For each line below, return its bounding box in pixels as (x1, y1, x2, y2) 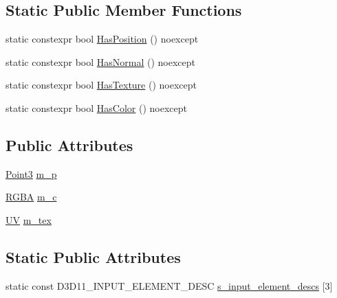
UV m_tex (6, 212, 52, 227)
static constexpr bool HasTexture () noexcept (6, 78, 197, 92)
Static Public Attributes (6, 246, 181, 267)
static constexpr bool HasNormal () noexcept (6, 54, 196, 69)
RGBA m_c (6, 190, 57, 204)
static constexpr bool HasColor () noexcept (6, 100, 187, 115)
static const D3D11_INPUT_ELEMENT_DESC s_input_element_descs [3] (6, 278, 333, 293)
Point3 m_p (6, 166, 57, 181)
